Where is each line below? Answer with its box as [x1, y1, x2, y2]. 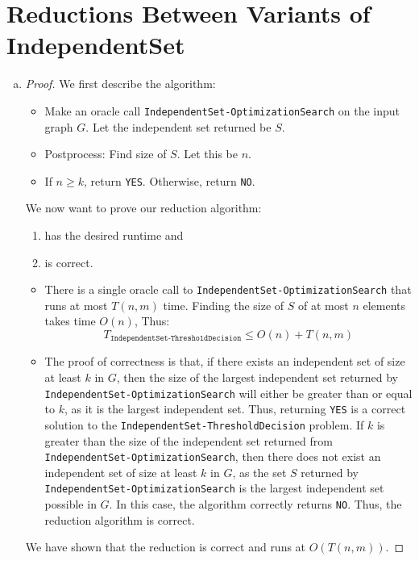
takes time [44, 312, 96, 329]
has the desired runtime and [44, 227, 184, 243]
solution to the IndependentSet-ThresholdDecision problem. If [44, 416, 364, 433]
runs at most [44, 296, 108, 313]
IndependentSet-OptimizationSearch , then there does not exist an [44, 448, 381, 465]
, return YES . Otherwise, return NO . [83, 172, 255, 189]
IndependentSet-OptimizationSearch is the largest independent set [44, 479, 384, 496]
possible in [44, 496, 97, 513]
